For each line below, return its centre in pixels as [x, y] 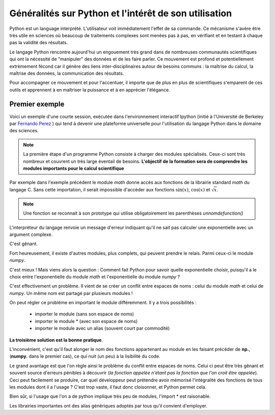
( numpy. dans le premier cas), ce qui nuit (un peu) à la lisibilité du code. [85, 357]
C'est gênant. [24, 244]
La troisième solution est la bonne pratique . [56, 340]
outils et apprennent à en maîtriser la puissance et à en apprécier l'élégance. [90, 90]
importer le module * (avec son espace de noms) [86, 321]
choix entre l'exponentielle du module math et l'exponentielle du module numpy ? [95, 277]
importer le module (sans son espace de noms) [85, 314]
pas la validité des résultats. [39, 43]
